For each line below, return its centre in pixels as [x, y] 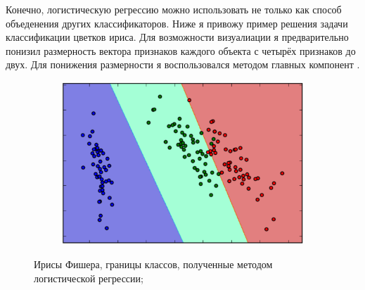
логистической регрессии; [89, 278]
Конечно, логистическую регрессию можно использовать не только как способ [174, 9]
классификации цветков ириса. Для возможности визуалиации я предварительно [177, 37]
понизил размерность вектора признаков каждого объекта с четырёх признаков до [181, 50]
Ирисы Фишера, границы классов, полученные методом [153, 264]
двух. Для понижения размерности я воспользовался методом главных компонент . [183, 64]
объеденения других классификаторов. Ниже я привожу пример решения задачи [177, 23]
